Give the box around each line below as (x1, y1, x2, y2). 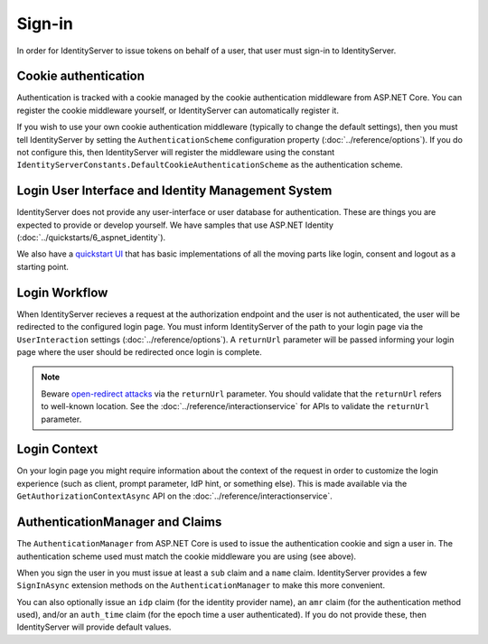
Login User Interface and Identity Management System (16, 183, 333, 199)
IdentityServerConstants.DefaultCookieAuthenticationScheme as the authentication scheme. (16, 159, 403, 171)
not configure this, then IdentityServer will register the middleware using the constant (16, 147, 335, 158)
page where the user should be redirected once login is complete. (16, 346, 262, 357)
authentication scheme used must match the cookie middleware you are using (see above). (16, 551, 357, 562)
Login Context (16, 442, 99, 457)
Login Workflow (16, 285, 108, 300)
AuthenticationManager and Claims (16, 515, 222, 530)
